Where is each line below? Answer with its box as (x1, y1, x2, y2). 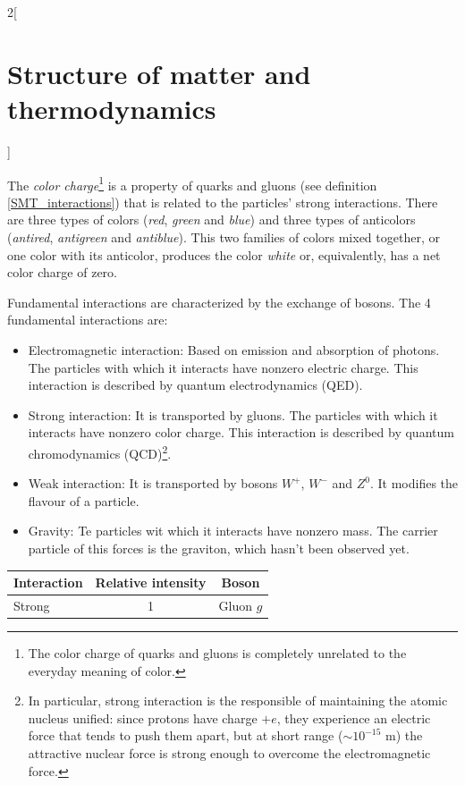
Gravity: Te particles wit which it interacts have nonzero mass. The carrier (28, 521, 438, 540)
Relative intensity (95, 573, 207, 591)
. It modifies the (369, 474, 459, 493)
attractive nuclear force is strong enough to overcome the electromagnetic (28, 743, 431, 762)
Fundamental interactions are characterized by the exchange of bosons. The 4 (7, 292, 431, 311)
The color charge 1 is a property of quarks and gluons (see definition (7, 173, 377, 194)
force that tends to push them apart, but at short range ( (28, 726, 343, 745)
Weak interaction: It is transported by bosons (28, 474, 278, 493)
